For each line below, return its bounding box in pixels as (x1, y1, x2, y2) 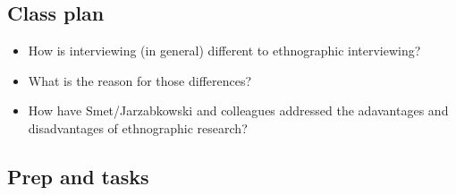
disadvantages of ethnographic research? (28, 118, 248, 137)
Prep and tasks (7, 162, 149, 190)
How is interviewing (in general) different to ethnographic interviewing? (28, 41, 421, 60)
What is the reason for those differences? (28, 71, 252, 89)
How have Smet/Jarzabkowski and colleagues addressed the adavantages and (28, 101, 449, 120)
